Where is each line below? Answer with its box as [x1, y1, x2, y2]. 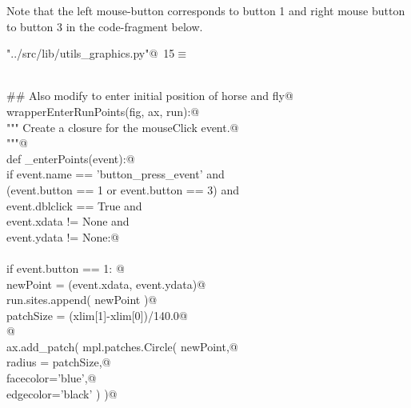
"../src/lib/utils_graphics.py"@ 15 [6, 45, 175, 62]
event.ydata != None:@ [6, 228, 120, 245]
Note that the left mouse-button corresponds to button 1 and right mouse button [6, 2, 405, 18]
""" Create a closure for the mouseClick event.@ [6, 118, 239, 135]
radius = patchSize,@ [6, 354, 111, 370]
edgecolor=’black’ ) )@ [6, 385, 118, 402]
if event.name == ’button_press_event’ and [6, 166, 225, 182]
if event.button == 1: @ [6, 259, 125, 276]
